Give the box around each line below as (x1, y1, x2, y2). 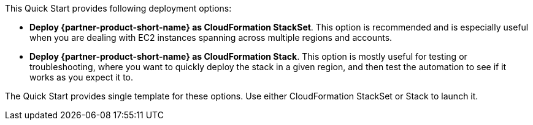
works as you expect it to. (29, 72, 134, 82)
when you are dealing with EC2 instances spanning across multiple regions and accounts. (29, 32, 393, 43)
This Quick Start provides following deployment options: (5, 3, 232, 13)
